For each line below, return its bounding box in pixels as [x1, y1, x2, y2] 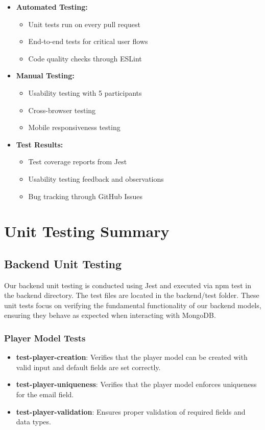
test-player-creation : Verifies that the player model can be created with [16, 352, 248, 362]
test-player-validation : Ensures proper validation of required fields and [16, 406, 246, 417]
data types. [16, 416, 51, 427]
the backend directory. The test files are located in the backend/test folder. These [4, 290, 259, 300]
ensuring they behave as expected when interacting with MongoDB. [4, 310, 216, 320]
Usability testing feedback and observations [28, 173, 164, 184]
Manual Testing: [16, 70, 75, 81]
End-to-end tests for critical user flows [28, 36, 148, 47]
